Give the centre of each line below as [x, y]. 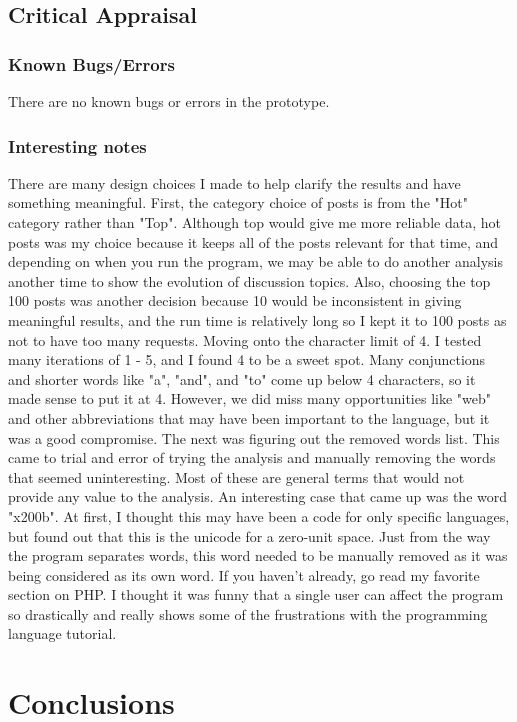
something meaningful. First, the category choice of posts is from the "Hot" [238, 202]
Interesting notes [77, 145]
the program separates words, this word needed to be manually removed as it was [258, 555]
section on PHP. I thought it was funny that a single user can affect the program [256, 594]
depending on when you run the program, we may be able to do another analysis [255, 261]
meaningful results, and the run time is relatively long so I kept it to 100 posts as [257, 319]
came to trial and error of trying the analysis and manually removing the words [252, 457]
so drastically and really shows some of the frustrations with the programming [248, 613]
